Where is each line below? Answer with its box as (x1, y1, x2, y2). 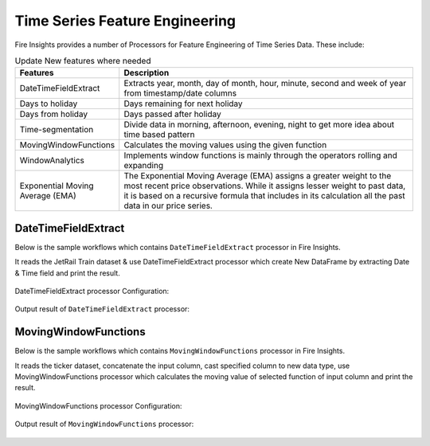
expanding (123, 160, 163, 171)
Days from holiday (19, 108, 88, 119)
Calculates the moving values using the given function (123, 139, 327, 151)
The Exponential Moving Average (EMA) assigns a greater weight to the (123, 170, 392, 182)
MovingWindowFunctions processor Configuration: (14, 401, 182, 410)
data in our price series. (123, 200, 213, 211)
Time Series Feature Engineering (14, 12, 236, 29)
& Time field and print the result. (14, 268, 121, 278)
